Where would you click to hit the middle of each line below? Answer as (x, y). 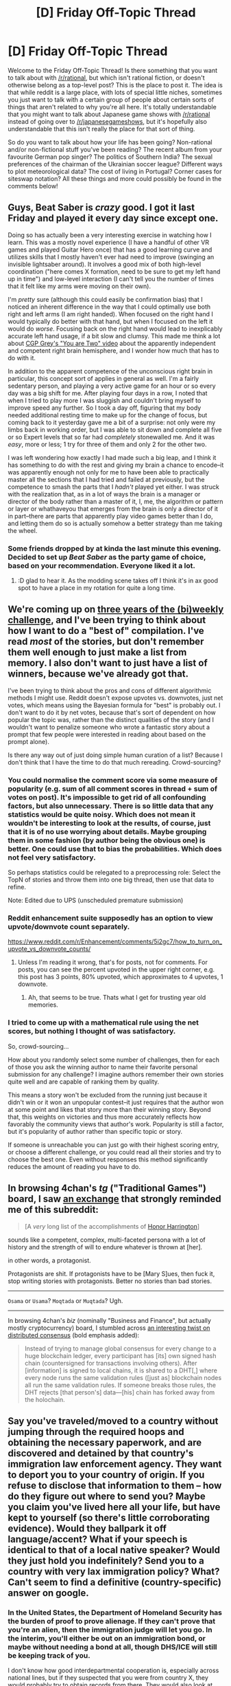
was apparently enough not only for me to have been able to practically (109, 472)
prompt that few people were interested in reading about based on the (107, 734)
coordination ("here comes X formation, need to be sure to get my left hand (114, 271)
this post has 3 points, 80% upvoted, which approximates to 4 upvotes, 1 (120, 977)
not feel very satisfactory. (52, 857)
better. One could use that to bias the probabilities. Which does (115, 849)
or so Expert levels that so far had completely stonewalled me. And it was (111, 437)
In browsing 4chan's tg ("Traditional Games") (107, 1189)
